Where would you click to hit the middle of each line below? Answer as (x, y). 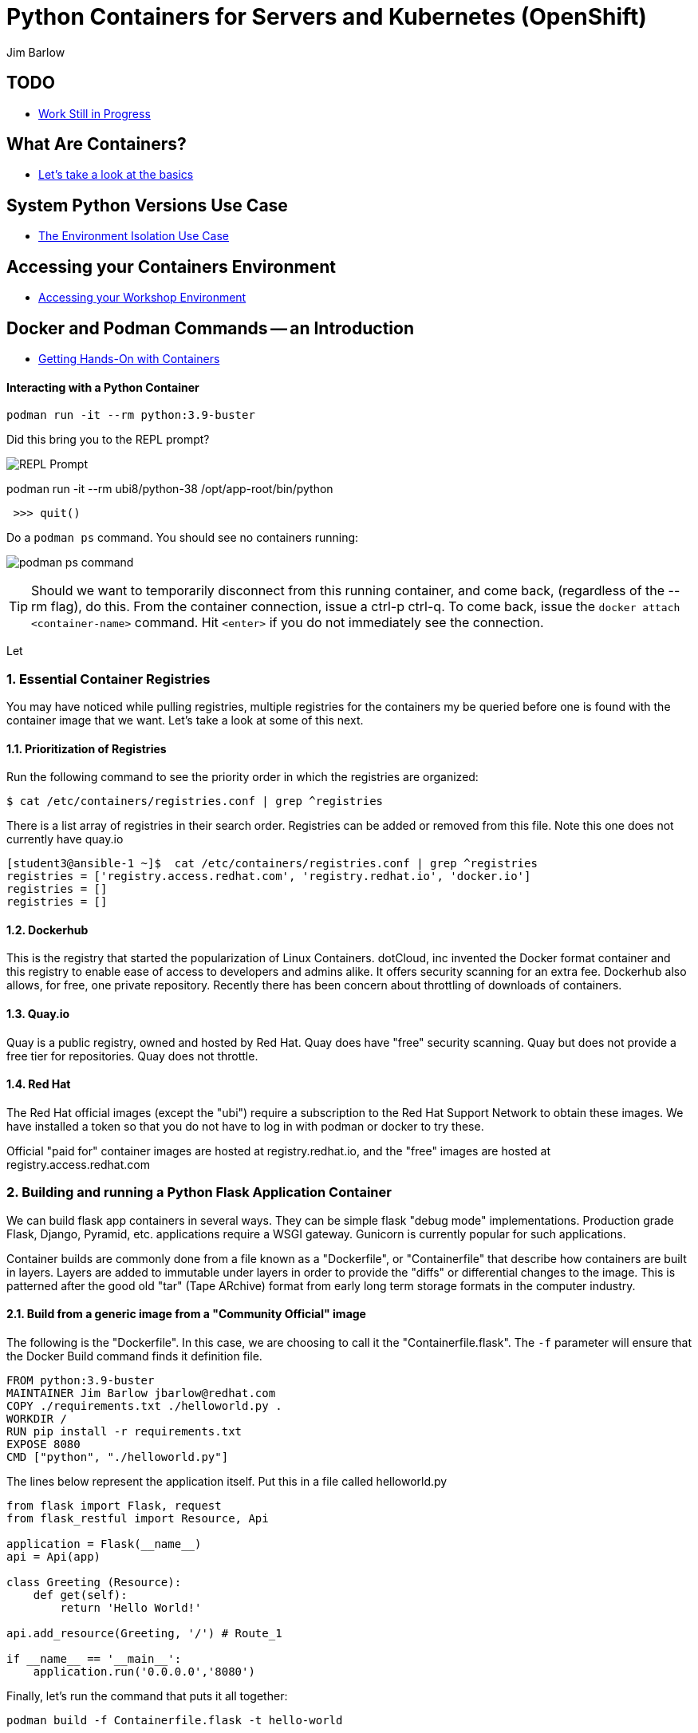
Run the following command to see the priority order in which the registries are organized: (243, 777)
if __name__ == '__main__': (94, 1658)
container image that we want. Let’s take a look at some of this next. (185, 720)
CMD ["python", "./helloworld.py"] (118, 1457)
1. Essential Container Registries (108, 679)
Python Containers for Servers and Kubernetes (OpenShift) (327, 17)
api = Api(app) (54, 1556)
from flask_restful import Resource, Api (138, 1518)
